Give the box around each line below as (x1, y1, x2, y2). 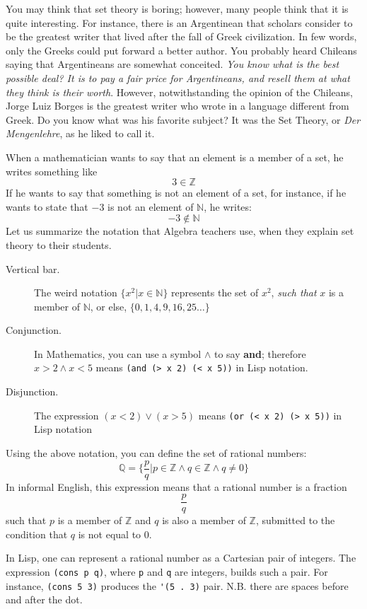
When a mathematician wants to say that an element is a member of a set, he (6, 149, 344, 164)
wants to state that (6, 199, 88, 214)
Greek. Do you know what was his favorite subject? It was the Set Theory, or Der (6, 112, 361, 127)
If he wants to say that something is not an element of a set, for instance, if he (6, 185, 346, 200)
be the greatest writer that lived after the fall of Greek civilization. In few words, (6, 29, 357, 44)
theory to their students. (6, 237, 112, 252)
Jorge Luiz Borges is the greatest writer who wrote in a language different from (6, 98, 349, 113)
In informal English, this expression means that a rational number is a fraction (6, 479, 347, 494)
